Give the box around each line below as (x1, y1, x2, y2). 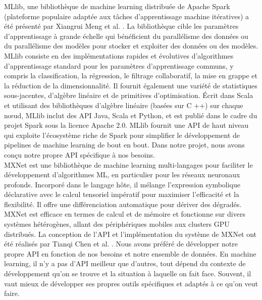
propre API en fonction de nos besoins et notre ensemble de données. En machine (4, 248, 256, 259)
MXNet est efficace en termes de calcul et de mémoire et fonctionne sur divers (4, 209, 245, 219)
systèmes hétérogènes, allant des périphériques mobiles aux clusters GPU (4, 219, 230, 229)
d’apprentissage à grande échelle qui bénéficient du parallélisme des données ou (4, 30, 248, 41)
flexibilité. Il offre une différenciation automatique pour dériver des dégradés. (4, 198, 242, 209)
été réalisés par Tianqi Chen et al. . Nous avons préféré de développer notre (4, 238, 238, 249)
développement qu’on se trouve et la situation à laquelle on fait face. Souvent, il (4, 268, 251, 279)
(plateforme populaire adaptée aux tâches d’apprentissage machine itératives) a (4, 11, 249, 21)
